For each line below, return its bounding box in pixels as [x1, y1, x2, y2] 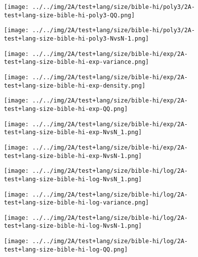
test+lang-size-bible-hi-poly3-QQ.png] [4, 11, 135, 19]
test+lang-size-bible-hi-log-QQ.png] [4, 246, 128, 253]
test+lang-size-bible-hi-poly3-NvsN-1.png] [4, 35, 149, 42]
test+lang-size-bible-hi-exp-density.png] [4, 82, 146, 89]
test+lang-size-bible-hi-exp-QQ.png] [4, 105, 128, 112]
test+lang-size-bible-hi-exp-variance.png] [4, 58, 149, 66]
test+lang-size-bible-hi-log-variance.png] [4, 199, 149, 206]
